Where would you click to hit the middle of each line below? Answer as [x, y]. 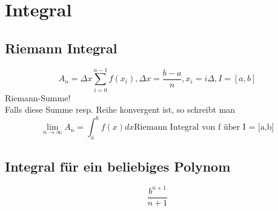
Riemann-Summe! [38, 97]
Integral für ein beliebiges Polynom [118, 166]
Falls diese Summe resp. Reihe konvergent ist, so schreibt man [120, 109]
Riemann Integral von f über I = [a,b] [204, 128]
